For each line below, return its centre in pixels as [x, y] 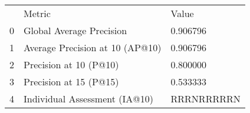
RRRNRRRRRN [205, 99]
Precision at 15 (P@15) [71, 82]
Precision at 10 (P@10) [71, 64]
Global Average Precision [75, 30]
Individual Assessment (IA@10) [88, 99]
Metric [37, 13]
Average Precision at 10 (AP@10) [93, 47]
